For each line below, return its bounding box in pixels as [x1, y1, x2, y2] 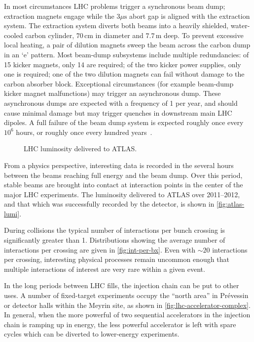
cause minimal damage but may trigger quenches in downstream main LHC [4, 107, 232, 118]
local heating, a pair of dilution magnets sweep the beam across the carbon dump [4, 40, 251, 50]
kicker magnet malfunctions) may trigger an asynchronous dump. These [4, 88, 221, 98]
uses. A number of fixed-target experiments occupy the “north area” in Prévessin [4, 290, 249, 300]
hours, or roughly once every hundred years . [16, 127, 152, 137]
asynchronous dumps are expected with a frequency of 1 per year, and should [4, 97, 238, 108]
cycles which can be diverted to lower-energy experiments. [4, 329, 180, 339]
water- [230, 20, 250, 31]
